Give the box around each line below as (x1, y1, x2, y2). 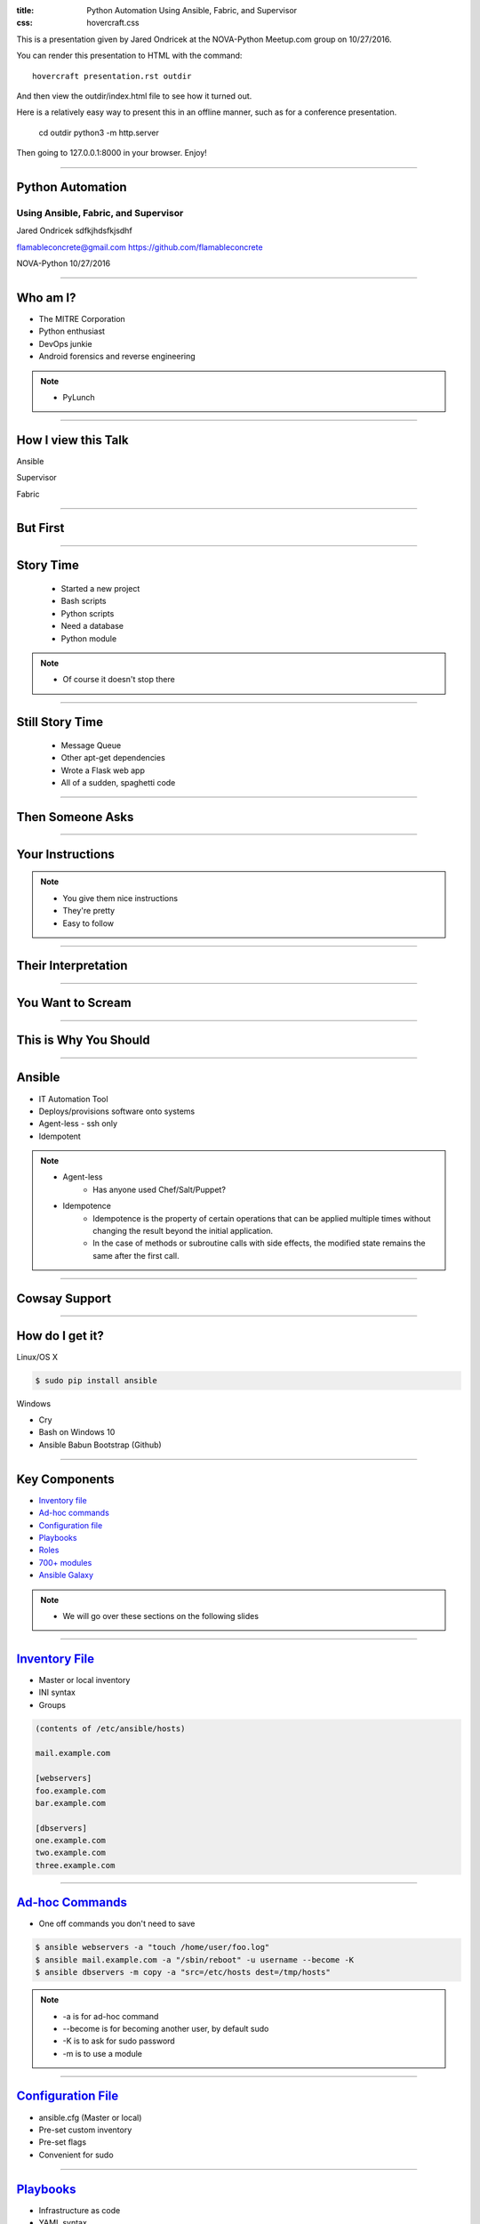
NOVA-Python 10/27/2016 (16, 258, 111, 269)
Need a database (60, 621, 124, 632)
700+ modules (38, 1557, 92, 1567)
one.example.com (35, 1835, 107, 1846)
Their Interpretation (16, 958, 128, 973)
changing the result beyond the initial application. (92, 1226, 273, 1237)
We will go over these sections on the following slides (62, 1610, 260, 1621)
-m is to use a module (62, 2048, 142, 2059)
